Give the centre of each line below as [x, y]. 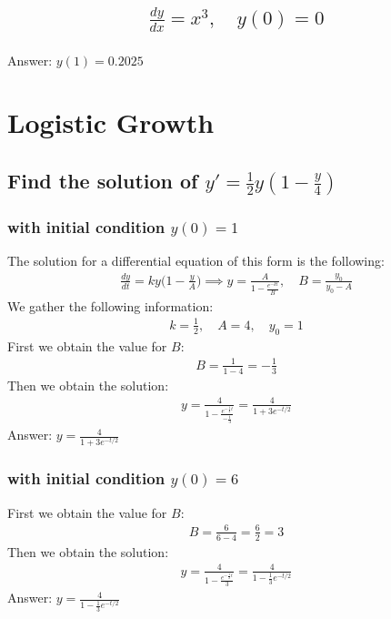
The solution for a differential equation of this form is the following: [196, 260]
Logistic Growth [111, 122]
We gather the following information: [110, 305]
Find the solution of [103, 180]
